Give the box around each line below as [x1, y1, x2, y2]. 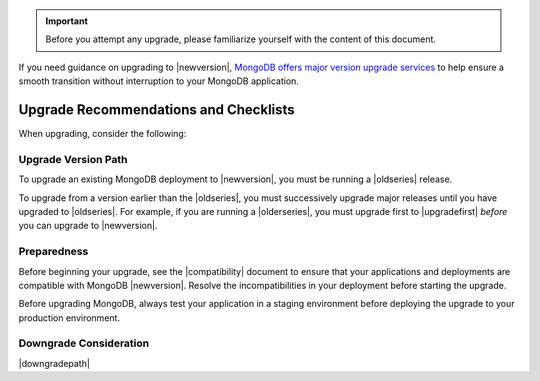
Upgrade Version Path [18, 152, 128, 166]
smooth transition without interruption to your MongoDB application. [18, 75, 300, 87]
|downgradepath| [18, 357, 90, 369]
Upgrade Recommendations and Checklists [18, 101, 295, 118]
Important [45, 15, 89, 27]
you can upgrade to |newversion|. [18, 220, 158, 232]
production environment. [18, 311, 120, 324]
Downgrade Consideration [18, 336, 150, 350]
